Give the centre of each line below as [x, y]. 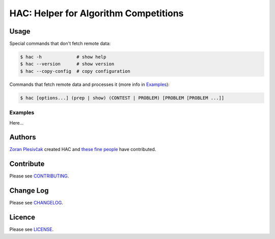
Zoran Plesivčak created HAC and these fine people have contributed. [83, 150]
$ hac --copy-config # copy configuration [75, 71]
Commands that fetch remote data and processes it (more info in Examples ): [90, 84]
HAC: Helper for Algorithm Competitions [97, 13]
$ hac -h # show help [63, 57]
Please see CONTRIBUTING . [39, 176]
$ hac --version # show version [67, 64]
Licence [22, 217]
